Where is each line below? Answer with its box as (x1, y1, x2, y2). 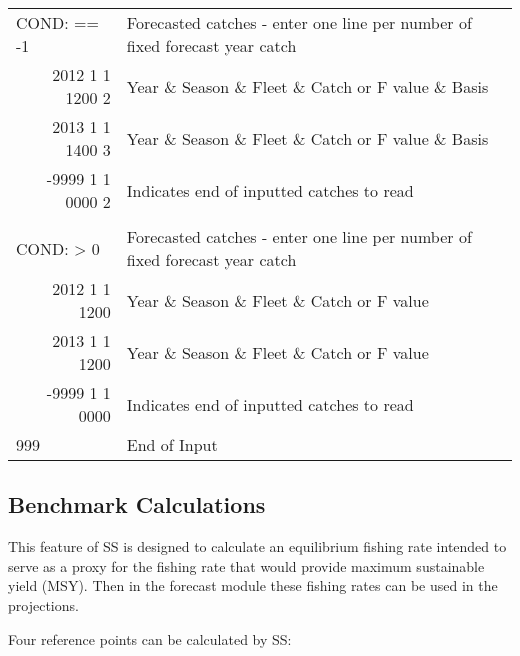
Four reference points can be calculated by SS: (8, 628, 292, 649)
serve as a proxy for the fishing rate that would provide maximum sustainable (8, 555, 485, 576)
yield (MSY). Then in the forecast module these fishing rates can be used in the (8, 575, 498, 596)
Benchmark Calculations (8, 489, 266, 520)
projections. (8, 594, 79, 615)
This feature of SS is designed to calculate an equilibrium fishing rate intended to (8, 536, 507, 557)
